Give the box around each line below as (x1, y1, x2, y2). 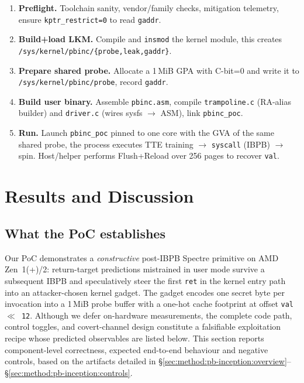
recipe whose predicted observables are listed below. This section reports (5, 332, 264, 344)
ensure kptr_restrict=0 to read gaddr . (18, 13, 161, 25)
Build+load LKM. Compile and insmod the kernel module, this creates (18, 33, 282, 45)
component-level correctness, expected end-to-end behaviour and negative (5, 343, 268, 355)
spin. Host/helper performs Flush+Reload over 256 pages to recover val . (18, 149, 279, 162)
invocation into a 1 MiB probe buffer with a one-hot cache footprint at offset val (5, 297, 293, 310)
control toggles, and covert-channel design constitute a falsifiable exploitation (5, 320, 281, 333)
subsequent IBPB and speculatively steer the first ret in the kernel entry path (5, 274, 286, 286)
